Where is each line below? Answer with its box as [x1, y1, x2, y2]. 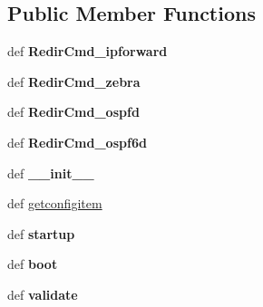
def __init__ [7, 163, 94, 182]
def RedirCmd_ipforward [7, 42, 168, 61]
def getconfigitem [7, 194, 102, 213]
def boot [7, 254, 58, 273]
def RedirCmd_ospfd [7, 102, 140, 121]
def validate [7, 284, 78, 303]
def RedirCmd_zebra [7, 72, 141, 91]
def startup [7, 224, 75, 243]
